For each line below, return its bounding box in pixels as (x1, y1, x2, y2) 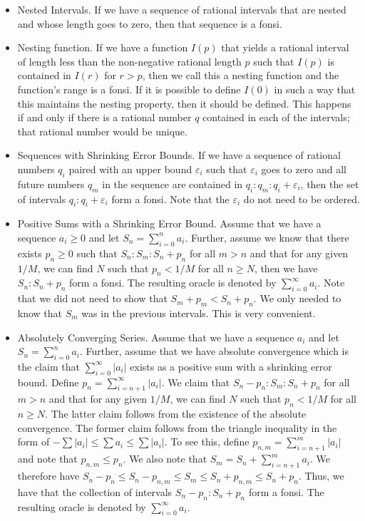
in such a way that (274, 81, 356, 96)
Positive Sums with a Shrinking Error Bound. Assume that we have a (17, 216, 322, 231)
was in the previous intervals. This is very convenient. (81, 305, 316, 320)
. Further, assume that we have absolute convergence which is (79, 344, 349, 358)
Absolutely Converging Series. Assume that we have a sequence (17, 329, 294, 344)
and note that (17, 451, 78, 466)
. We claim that (161, 374, 230, 389)
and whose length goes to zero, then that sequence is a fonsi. (17, 16, 282, 31)
